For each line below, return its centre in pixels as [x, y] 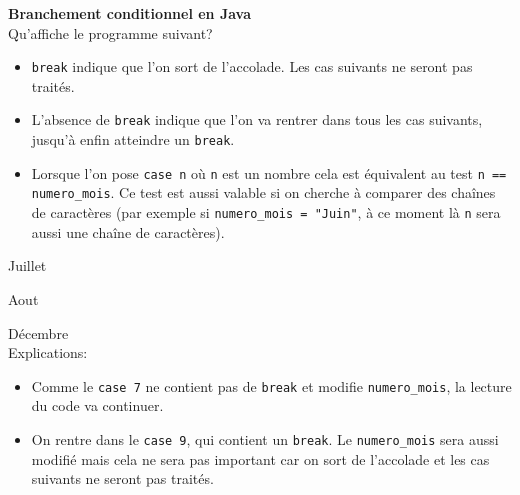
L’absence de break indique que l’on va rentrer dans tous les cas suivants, [257, 119]
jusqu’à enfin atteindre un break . [133, 139]
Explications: [48, 352]
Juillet [27, 265]
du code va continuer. [97, 405]
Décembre [38, 332]
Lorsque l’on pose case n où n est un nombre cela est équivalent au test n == [269, 172]
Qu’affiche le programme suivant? [110, 32]
